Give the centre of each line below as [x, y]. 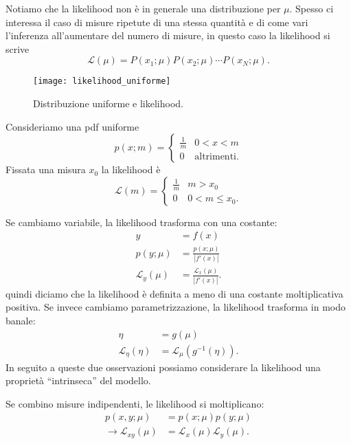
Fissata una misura [46, 169]
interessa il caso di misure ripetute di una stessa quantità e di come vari [157, 22]
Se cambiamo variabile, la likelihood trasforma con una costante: [141, 222]
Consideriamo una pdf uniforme [72, 126]
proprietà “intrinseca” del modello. [78, 380]
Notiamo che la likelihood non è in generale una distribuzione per [143, 8]
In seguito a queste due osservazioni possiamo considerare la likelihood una [163, 367]
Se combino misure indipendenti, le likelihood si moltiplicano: [135, 403]
